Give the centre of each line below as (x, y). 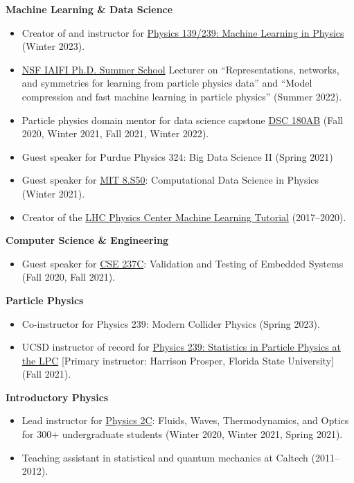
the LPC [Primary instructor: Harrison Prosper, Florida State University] (178, 360)
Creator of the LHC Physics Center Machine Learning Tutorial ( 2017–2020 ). (184, 217)
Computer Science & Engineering (87, 240)
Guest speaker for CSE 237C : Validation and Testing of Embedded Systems (183, 263)
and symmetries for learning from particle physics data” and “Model (167, 83)
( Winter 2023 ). (53, 46)
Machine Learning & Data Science (89, 9)
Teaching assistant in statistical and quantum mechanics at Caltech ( (168, 457)
